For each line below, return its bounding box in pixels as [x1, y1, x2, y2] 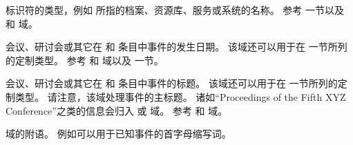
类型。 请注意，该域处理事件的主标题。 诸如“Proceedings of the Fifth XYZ [15, 89, 346, 104]
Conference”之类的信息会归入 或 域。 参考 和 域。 [6, 103, 228, 117]
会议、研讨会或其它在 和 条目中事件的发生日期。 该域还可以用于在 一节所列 [6, 39, 347, 54]
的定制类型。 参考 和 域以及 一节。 [6, 52, 164, 67]
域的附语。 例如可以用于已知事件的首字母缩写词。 [6, 126, 231, 141]
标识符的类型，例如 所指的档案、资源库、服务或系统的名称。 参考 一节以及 [6, 3, 344, 17]
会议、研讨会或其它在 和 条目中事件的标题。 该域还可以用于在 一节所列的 [6, 76, 338, 90]
